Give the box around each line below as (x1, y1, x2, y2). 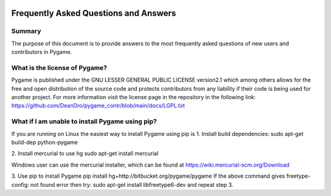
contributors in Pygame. (11, 48, 72, 56)
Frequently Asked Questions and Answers (11, 8, 177, 18)
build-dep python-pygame (11, 138, 78, 146)
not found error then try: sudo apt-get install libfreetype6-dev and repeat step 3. (30, 181, 234, 188)
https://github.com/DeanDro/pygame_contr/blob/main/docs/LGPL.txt (11, 102, 185, 110)
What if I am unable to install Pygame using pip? (11, 117, 158, 126)
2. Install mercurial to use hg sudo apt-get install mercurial (11, 150, 159, 157)
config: (11, 181, 29, 188)
